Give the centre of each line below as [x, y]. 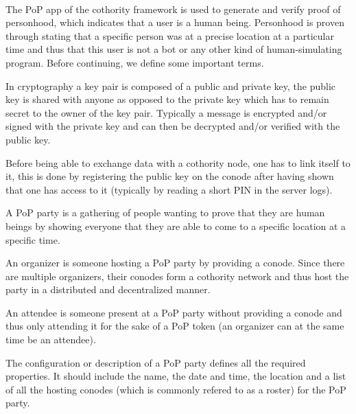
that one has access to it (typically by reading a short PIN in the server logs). [169, 189]
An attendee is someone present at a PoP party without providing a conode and [174, 312]
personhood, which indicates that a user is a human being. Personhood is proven [175, 22]
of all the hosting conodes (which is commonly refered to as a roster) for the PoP [176, 389]
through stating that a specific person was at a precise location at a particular [170, 35]
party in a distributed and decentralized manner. [108, 289]
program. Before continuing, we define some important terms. [135, 62]
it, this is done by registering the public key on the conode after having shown [170, 176]
